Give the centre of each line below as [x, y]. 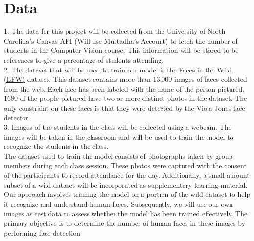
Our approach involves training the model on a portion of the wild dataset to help [127, 194]
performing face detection [42, 232]
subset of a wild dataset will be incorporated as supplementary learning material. [126, 184]
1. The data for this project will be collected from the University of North [115, 31]
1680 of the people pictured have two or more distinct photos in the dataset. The [126, 98]
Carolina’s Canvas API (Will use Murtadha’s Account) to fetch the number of [121, 40]
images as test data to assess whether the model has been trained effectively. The [126, 213]
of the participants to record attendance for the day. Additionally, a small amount [127, 175]
